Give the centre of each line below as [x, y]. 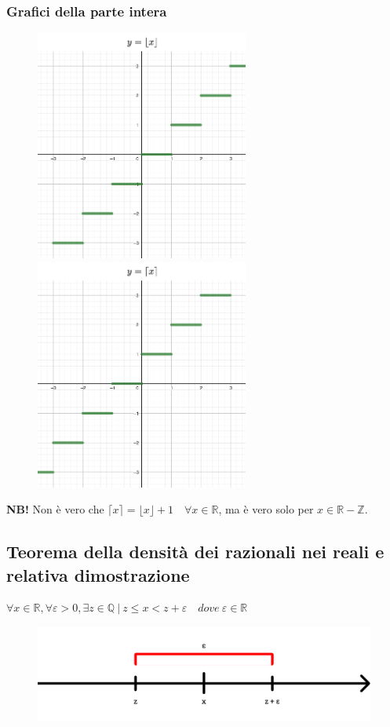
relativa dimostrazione [98, 574]
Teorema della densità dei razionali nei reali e [195, 552]
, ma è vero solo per [266, 509]
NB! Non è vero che [55, 509]
